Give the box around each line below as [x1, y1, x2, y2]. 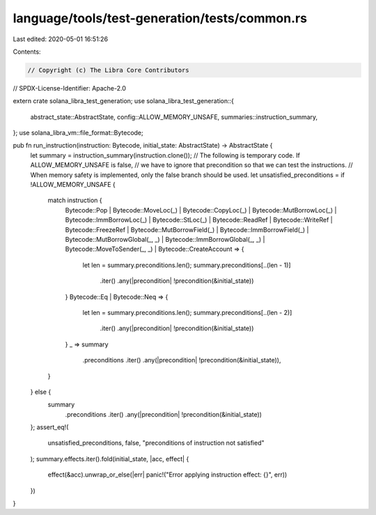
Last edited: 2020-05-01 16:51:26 [13, 35, 108, 43]
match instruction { [47, 196, 102, 205]
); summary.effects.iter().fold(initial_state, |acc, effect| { [30, 454, 189, 463]
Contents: [13, 47, 41, 56]
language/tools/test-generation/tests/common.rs [13, 10, 308, 26]
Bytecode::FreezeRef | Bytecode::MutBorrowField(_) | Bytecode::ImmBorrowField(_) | [65, 225, 309, 233]
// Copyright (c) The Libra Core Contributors [27, 66, 189, 74]
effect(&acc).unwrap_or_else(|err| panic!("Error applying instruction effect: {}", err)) [47, 470, 288, 479]
